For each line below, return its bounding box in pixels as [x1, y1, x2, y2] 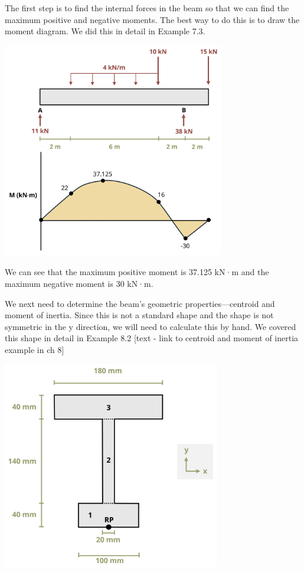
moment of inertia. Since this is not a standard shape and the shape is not [5, 309, 274, 321]
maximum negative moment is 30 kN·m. [5, 277, 153, 289]
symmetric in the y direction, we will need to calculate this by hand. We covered [5, 320, 296, 332]
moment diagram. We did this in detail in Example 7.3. [5, 25, 205, 37]
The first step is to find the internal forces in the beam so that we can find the [5, 2, 289, 14]
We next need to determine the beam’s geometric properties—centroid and [5, 297, 275, 309]
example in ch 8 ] [5, 343, 64, 355]
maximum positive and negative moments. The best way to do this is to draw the [5, 13, 300, 25]
